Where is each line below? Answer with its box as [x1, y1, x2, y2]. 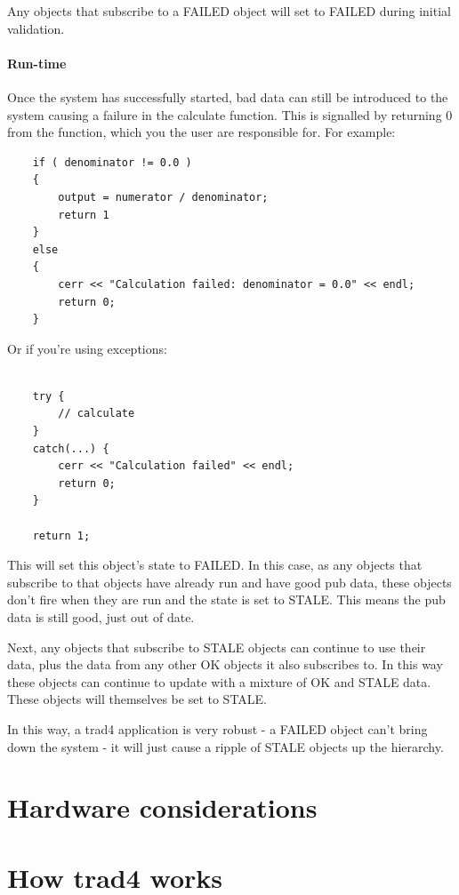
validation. [7, 19, 65, 37]
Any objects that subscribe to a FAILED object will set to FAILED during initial [7, 2, 451, 20]
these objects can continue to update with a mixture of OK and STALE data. [7, 672, 431, 691]
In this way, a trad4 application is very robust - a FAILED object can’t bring [7, 719, 428, 738]
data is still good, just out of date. [7, 608, 195, 627]
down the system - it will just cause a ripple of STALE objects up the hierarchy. [7, 737, 444, 755]
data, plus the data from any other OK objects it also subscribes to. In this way [7, 655, 443, 674]
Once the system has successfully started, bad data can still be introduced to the [7, 87, 448, 106]
